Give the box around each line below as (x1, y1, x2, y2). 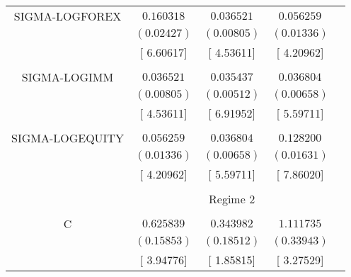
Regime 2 (209, 191, 255, 207)
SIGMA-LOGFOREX (13, 8, 122, 24)
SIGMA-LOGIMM (21, 69, 114, 85)
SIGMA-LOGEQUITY (11, 130, 124, 146)
